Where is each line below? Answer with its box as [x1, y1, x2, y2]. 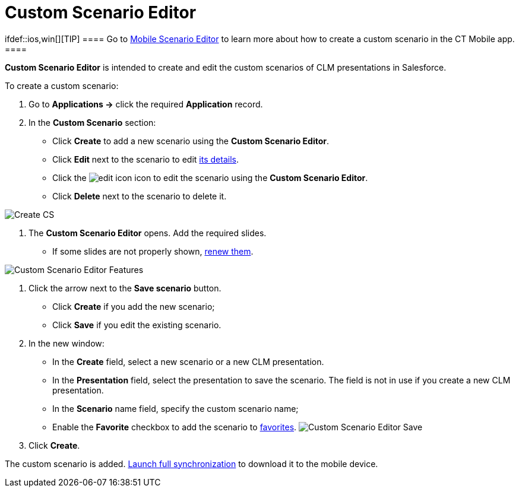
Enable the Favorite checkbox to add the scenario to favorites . [52, 421, 297, 432]
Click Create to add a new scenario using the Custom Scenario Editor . [52, 135, 330, 146]
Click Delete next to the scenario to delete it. [52, 191, 227, 201]
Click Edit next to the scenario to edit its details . [52, 154, 239, 164]
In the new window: [29, 338, 105, 348]
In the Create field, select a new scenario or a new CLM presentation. [52, 356, 324, 367]
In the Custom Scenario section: [29, 117, 156, 128]
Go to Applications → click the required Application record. [29, 99, 263, 109]
